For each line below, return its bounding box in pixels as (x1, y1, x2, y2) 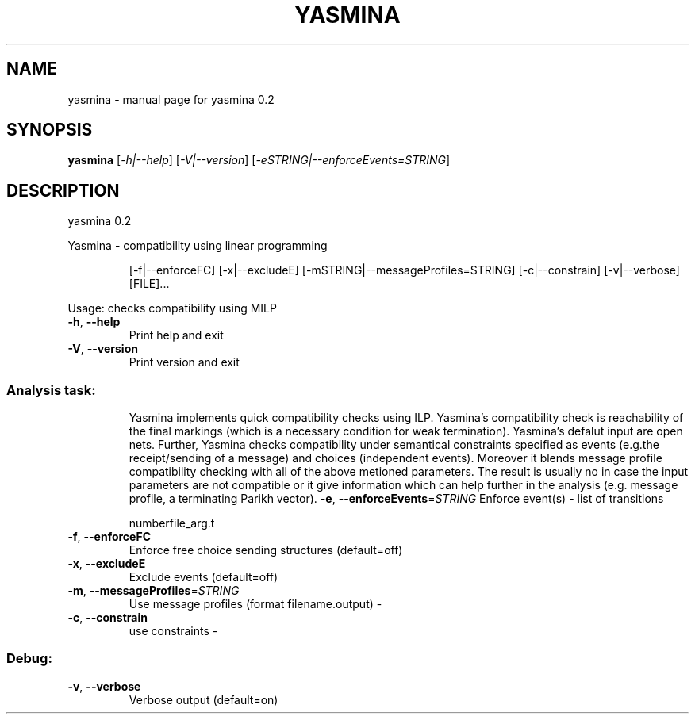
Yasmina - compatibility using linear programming (67, 239, 328, 253)
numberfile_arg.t (129, 516, 215, 530)
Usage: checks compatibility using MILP (67, 301, 277, 316)
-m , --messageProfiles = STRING (67, 584, 240, 598)
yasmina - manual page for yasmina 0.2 (67, 92, 275, 106)
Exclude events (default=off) (129, 570, 278, 584)
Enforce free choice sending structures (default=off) (129, 543, 403, 557)
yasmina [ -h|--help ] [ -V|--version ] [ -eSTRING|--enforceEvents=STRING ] (67, 153, 451, 167)
